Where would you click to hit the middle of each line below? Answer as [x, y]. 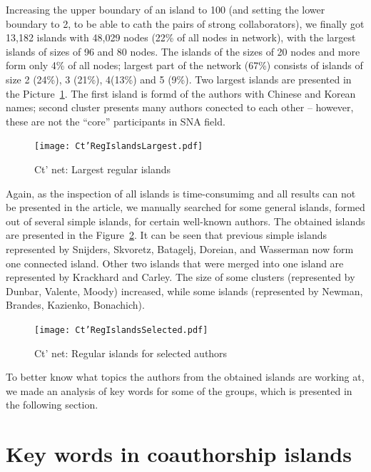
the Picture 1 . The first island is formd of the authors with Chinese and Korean [181, 93]
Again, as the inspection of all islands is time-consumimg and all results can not [181, 193]
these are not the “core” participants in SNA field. [116, 121]
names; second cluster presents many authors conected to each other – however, [180, 107]
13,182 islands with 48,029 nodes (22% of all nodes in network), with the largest [181, 37]
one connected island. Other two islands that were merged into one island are [175, 263]
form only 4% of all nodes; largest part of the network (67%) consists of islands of [184, 65]
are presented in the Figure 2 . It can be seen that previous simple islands [166, 235]
